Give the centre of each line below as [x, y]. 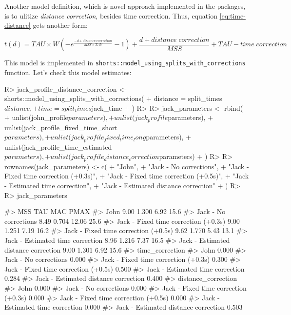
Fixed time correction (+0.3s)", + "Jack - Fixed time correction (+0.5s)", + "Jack [127, 176]
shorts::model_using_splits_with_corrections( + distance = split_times [113, 98]
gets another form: [60, 25]
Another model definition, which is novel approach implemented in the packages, [125, 6]
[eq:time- [233, 15]
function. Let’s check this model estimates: [68, 72]
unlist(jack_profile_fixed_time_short [61, 127]
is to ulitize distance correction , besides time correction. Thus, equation [111, 15]
